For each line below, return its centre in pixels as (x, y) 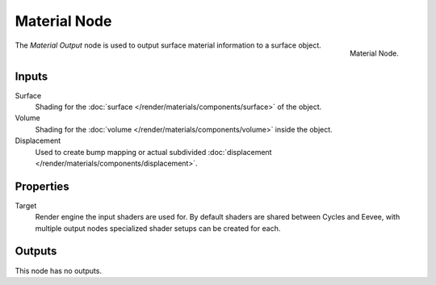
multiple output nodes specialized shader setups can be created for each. (158, 228)
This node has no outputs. (59, 270)
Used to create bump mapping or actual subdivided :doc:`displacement (153, 152)
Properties (42, 186)
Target (26, 205)
